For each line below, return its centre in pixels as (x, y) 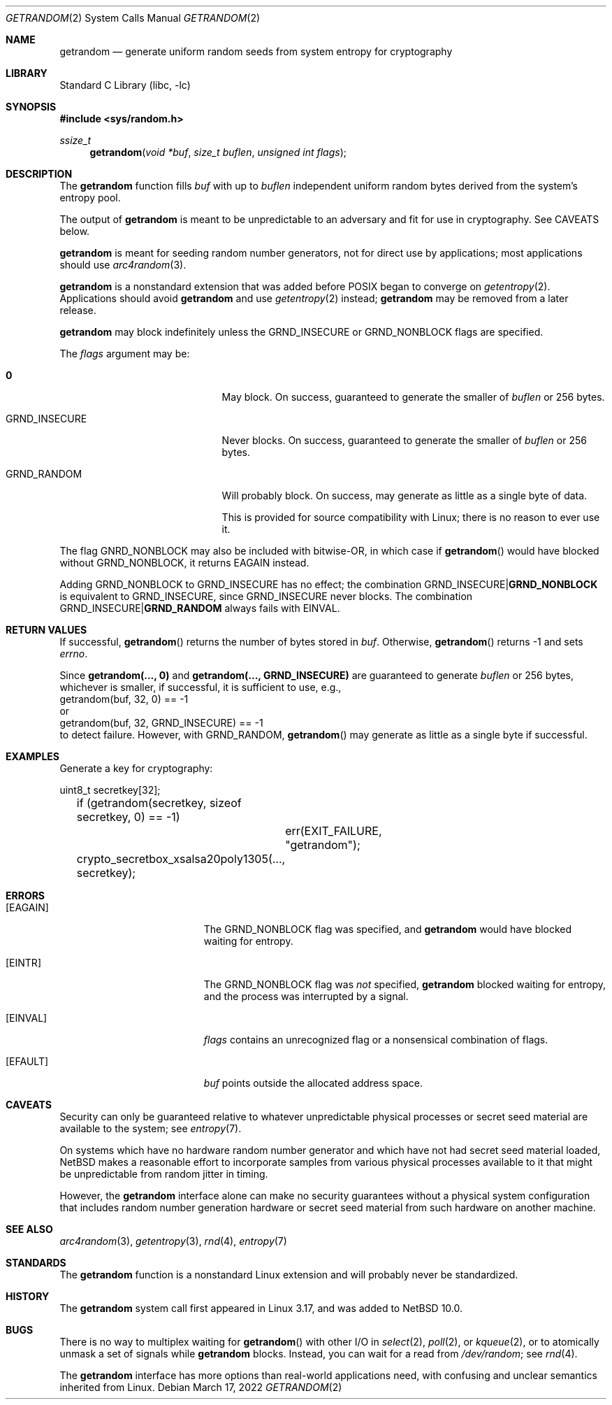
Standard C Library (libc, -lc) (125, 85)
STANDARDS (36, 1263)
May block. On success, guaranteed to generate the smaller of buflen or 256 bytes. (413, 397)
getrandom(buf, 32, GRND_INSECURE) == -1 (161, 723)
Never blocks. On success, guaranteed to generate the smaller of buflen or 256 (404, 440)
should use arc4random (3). (123, 265)
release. (78, 310)
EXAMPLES (32, 756)
